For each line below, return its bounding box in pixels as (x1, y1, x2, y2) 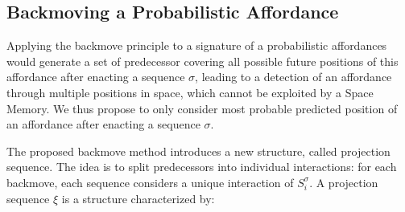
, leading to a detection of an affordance (195, 68, 392, 85)
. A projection (309, 173, 378, 190)
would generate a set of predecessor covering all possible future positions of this (6, 52, 399, 69)
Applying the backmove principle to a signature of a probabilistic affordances (6, 37, 387, 54)
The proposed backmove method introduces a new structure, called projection (6, 142, 391, 159)
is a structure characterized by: (61, 190, 215, 206)
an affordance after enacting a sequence (6, 116, 200, 132)
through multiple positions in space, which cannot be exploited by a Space (6, 84, 374, 100)
